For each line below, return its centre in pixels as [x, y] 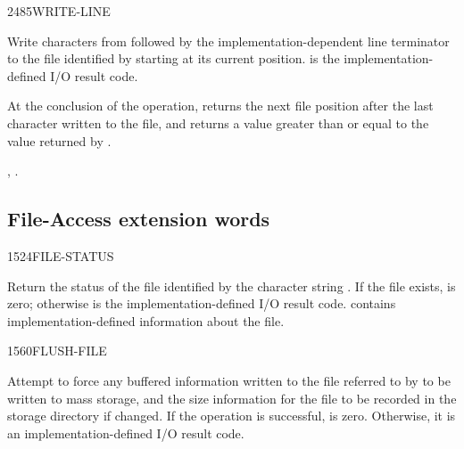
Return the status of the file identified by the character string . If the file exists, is [232, 286]
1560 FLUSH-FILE [57, 351]
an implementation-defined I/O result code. [126, 433]
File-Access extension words [139, 219]
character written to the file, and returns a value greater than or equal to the [218, 122]
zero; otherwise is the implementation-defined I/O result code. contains [202, 303]
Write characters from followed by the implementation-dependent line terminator [228, 41]
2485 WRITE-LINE [59, 11]
